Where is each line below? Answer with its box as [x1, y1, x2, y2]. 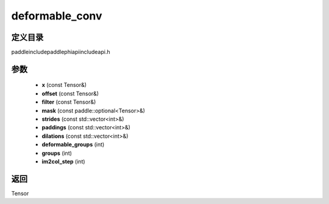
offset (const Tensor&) [41, 90, 99, 97]
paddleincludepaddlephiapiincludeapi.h [11, 49, 110, 56]
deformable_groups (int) [41, 141, 105, 148]
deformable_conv [11, 9, 103, 22]
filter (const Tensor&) [41, 98, 96, 106]
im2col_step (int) [41, 158, 85, 165]
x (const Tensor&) [41, 81, 87, 89]
